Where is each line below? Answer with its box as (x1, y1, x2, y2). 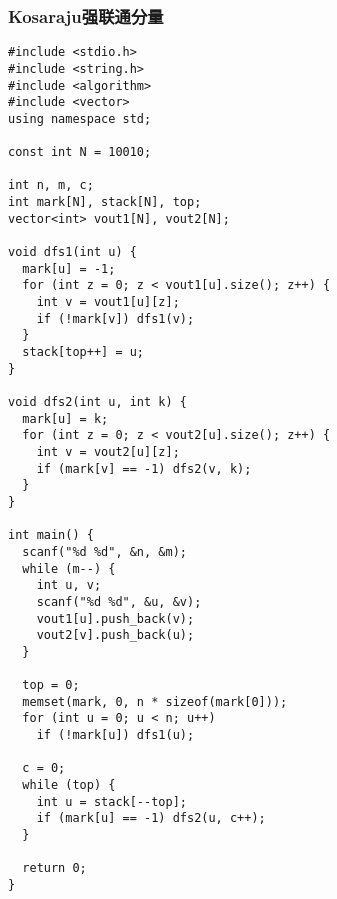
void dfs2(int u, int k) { (8, 395, 187, 409)
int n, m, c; (8, 178, 94, 193)
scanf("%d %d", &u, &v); (36, 594, 202, 609)
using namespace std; (8, 111, 152, 126)
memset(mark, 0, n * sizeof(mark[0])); (22, 694, 288, 709)
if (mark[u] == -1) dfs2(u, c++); (36, 811, 266, 826)
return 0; (22, 861, 87, 876)
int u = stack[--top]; (36, 794, 187, 809)
